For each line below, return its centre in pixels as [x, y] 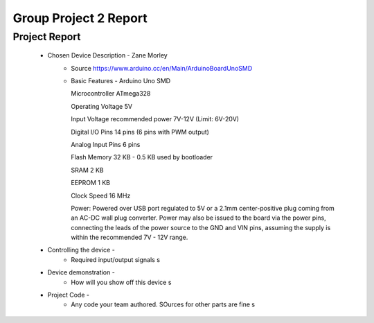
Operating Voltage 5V [102, 106]
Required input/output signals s [116, 259]
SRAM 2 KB [87, 170]
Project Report [47, 37]
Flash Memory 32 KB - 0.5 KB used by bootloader [142, 157]
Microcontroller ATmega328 [111, 94]
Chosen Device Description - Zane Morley [107, 55]
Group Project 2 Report [80, 18]
